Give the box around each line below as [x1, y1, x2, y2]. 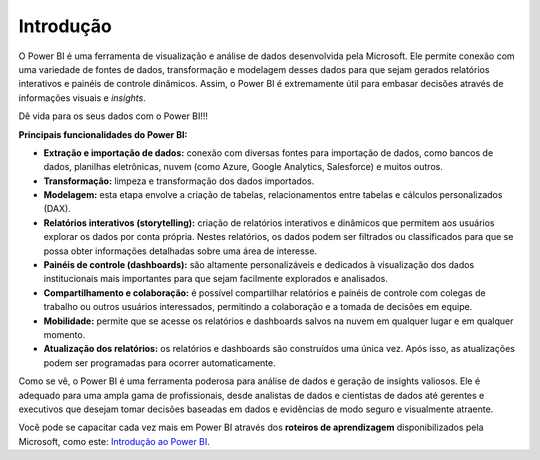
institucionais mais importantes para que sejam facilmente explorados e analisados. [43, 273, 389, 285]
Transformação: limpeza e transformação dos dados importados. [43, 175, 315, 187]
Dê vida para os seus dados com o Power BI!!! [18, 110, 209, 122]
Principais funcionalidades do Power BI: [18, 128, 188, 140]
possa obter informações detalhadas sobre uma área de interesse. [43, 245, 318, 257]
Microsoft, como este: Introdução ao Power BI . [18, 435, 210, 447]
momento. [43, 328, 86, 340]
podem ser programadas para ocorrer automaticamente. [43, 356, 276, 369]
